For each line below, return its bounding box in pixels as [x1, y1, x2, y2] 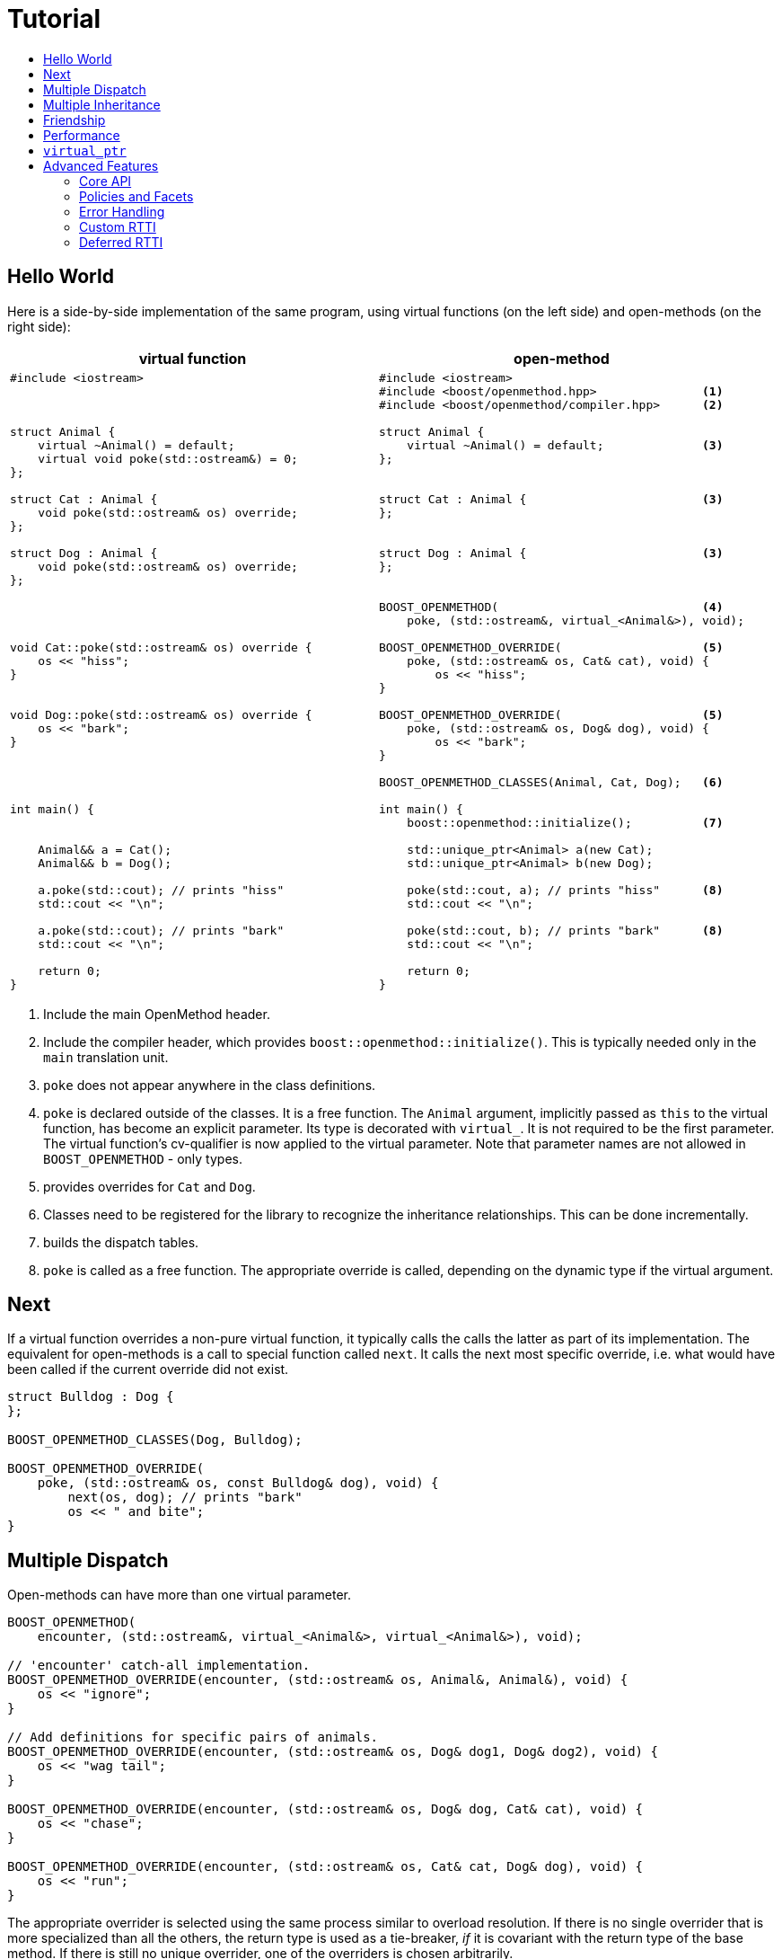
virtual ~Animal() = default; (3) [407, 438, 724, 452]
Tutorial [7, 4, 101, 34]
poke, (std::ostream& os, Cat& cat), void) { [407, 653, 709, 668]
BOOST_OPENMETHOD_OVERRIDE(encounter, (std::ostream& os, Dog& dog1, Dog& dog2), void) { [7, 1744, 658, 1760]
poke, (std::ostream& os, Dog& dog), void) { [407, 721, 709, 735]
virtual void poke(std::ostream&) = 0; [38, 451, 298, 465]
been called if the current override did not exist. [7, 1361, 289, 1378]
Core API [79, 173, 132, 189]
